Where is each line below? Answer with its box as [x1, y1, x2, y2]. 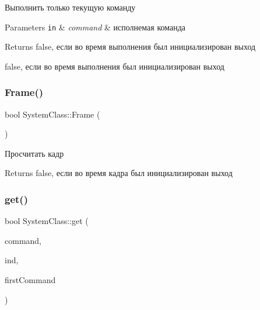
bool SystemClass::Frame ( [5, 108, 100, 120]
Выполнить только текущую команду [5, 1, 136, 13]
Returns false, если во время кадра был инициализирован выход [5, 167, 233, 179]
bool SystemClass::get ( [5, 215, 89, 227]
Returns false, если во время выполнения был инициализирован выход [5, 40, 256, 53]
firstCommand [5, 274, 56, 286]
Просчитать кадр [5, 147, 64, 159]
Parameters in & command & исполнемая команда [5, 20, 186, 33]
